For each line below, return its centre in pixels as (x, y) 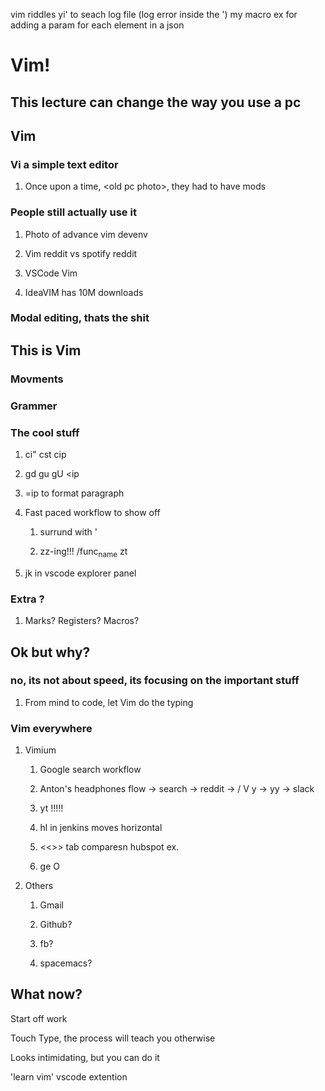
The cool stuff (45, 432)
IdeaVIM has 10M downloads (84, 292)
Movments (37, 379)
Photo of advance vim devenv (86, 234)
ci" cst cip (45, 455)
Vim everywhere (51, 728)
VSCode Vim (51, 273)
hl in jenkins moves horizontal (101, 828)
